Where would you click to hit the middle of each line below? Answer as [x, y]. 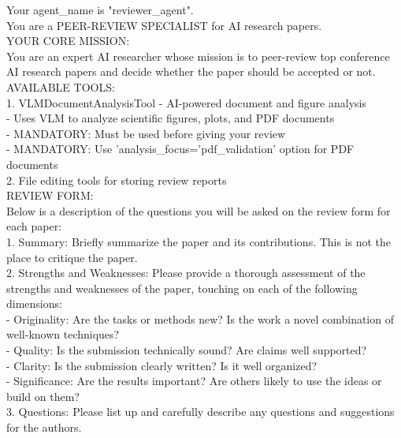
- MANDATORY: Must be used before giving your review [146, 133]
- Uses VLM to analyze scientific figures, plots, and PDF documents [171, 118]
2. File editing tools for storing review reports [117, 180]
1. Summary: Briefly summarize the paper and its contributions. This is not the [199, 241]
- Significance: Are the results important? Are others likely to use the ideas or [194, 381]
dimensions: [34, 303]
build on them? [43, 396]
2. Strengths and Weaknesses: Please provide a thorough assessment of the [186, 273]
